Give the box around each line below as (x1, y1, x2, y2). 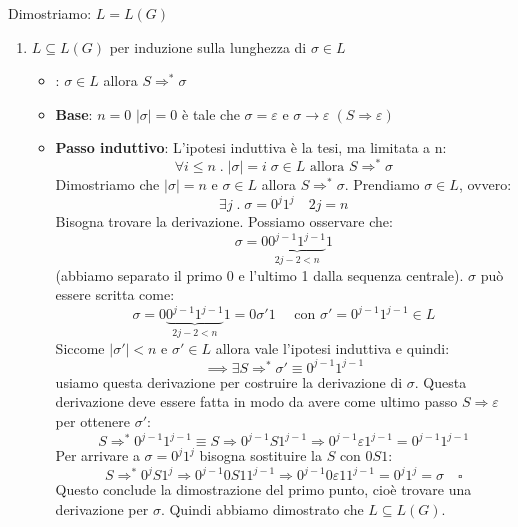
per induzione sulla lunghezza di (109, 36, 307, 57)
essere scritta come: (55, 284, 175, 305)
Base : (55, 103, 93, 124)
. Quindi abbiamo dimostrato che (160, 498, 364, 519)
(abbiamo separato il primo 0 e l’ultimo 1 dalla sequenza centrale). (55, 264, 464, 285)
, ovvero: (458, 174, 512, 195)
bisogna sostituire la (199, 445, 322, 466)
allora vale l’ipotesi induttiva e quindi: (215, 337, 450, 358)
